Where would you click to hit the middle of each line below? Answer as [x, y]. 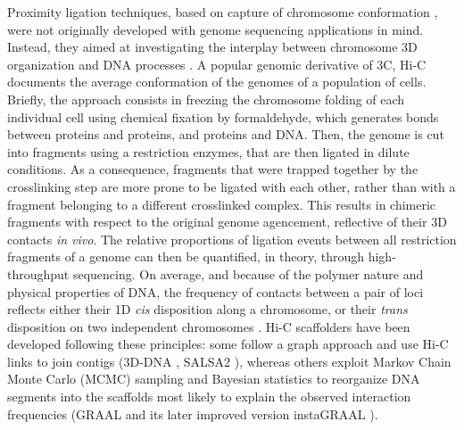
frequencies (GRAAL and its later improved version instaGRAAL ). [193, 413]
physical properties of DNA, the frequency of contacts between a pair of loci [215, 291]
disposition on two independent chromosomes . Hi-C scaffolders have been [209, 326]
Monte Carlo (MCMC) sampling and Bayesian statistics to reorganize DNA [214, 379]
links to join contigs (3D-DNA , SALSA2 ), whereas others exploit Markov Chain [229, 361]
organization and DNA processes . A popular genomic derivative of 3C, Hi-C [217, 64]
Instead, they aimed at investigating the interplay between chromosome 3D [212, 47]
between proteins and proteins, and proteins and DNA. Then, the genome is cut [226, 134]
